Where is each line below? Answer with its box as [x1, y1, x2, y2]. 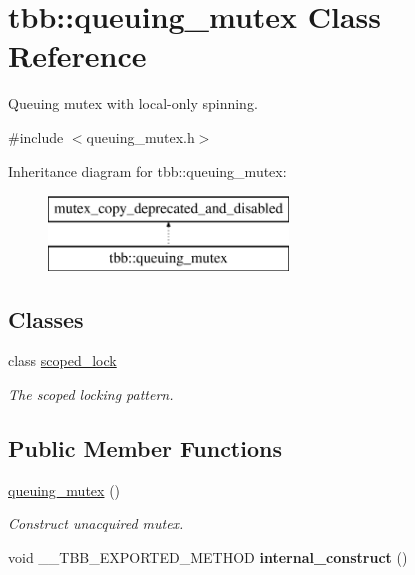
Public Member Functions [8, 433, 282, 464]
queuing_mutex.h [86, 126, 195, 147]
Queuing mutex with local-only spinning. [8, 93, 258, 114]
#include [8, 126, 64, 147]
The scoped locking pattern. [8, 384, 174, 405]
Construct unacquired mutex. [8, 513, 184, 534]
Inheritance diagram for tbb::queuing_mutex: [8, 160, 287, 181]
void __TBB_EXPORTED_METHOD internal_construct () [8, 547, 408, 568]
